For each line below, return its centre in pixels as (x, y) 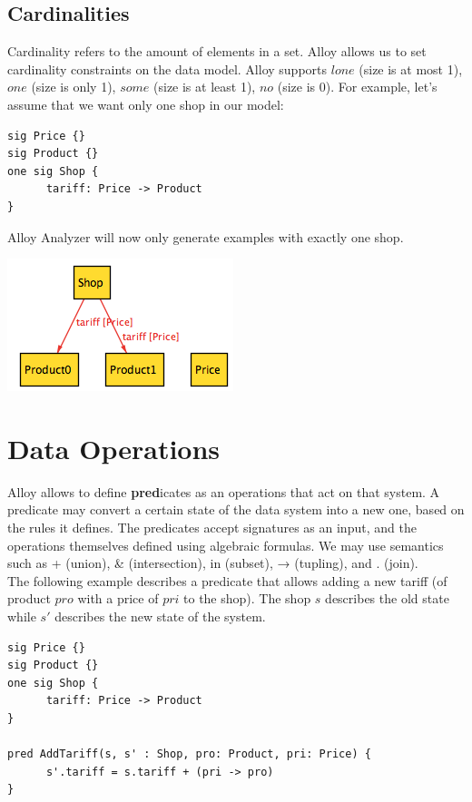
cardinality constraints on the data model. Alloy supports (167, 68)
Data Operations (114, 448)
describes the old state (387, 598)
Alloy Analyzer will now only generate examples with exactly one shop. (206, 236)
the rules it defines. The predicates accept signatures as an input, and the (212, 528)
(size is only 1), (74, 87)
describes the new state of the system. (160, 616)
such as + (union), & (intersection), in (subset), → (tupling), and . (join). (213, 563)
